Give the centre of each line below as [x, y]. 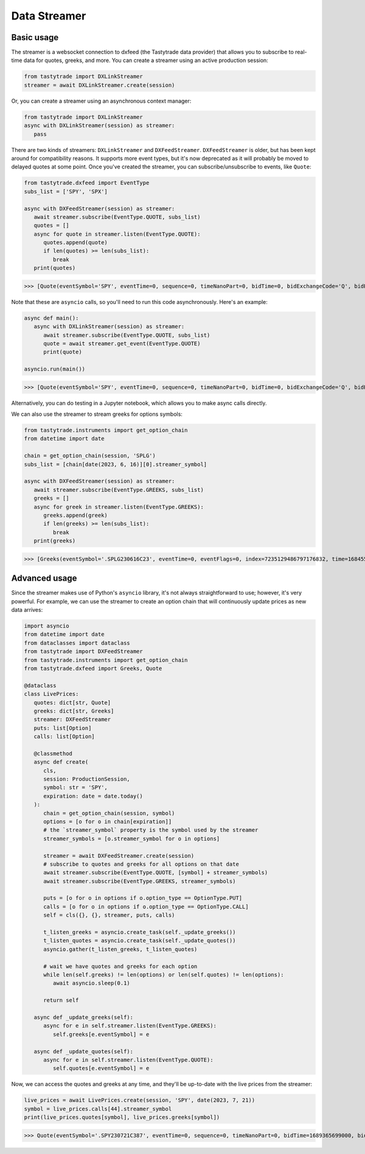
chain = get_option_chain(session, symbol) [109, 813]
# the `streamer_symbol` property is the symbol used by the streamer [151, 830]
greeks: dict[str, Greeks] [74, 711]
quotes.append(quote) [75, 243]
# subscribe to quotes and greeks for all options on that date [141, 864]
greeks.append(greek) [75, 515]
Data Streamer [49, 16]
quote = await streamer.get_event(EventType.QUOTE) [122, 343]
